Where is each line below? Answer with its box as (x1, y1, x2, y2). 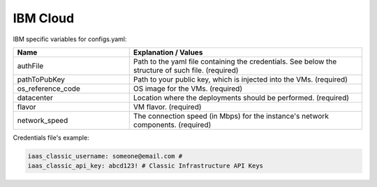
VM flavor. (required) (133, 102, 202, 112)
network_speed (17, 115, 68, 125)
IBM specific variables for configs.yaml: (13, 35, 127, 43)
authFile (17, 61, 44, 70)
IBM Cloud (13, 10, 75, 26)
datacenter (17, 93, 54, 103)
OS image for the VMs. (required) (133, 84, 243, 93)
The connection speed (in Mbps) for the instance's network (133, 111, 330, 121)
